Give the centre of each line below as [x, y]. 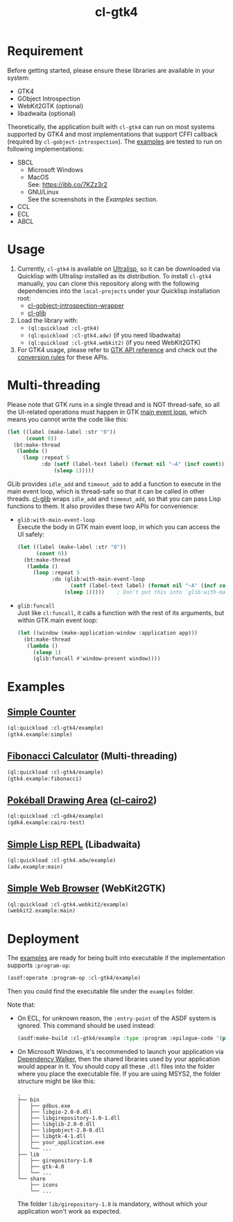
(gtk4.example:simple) [40, 735]
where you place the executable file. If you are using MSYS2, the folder [119, 1074]
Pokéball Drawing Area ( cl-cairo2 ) [82, 800]
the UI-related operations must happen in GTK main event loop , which [107, 412]
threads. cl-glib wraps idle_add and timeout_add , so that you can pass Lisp [114, 499]
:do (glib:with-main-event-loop [98, 579]
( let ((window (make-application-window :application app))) [107, 633]
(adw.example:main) [35, 867]
